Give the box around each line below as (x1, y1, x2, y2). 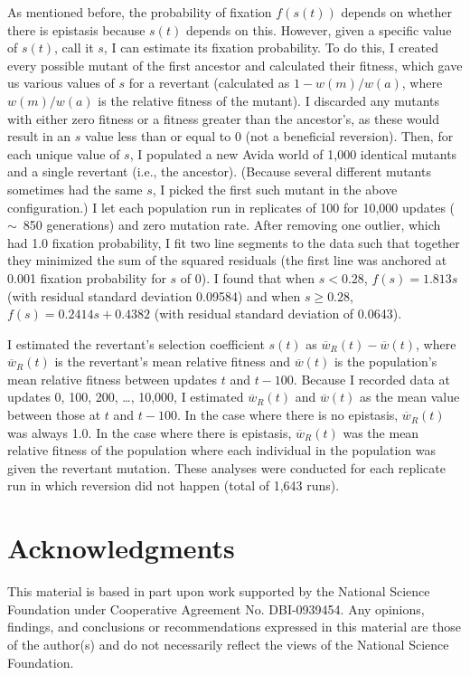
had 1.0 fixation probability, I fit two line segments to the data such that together (7, 233, 460, 252)
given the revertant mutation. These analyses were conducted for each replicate (7, 458, 446, 477)
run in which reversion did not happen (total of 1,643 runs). (7, 476, 340, 495)
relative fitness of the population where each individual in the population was (7, 441, 437, 460)
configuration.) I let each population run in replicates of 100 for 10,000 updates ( (7, 197, 456, 216)
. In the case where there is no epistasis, (176, 405, 399, 424)
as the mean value (360, 387, 460, 406)
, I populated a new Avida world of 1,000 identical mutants (129, 144, 457, 163)
